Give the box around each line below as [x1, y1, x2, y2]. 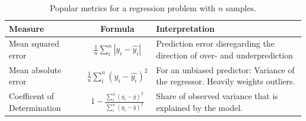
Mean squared [9, 37, 59, 50]
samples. [225, 2, 257, 14]
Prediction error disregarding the [156, 37, 275, 50]
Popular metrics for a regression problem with [49, 2, 216, 14]
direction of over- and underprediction [156, 49, 293, 61]
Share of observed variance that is [156, 90, 278, 102]
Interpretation [156, 22, 215, 34]
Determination [9, 101, 61, 113]
